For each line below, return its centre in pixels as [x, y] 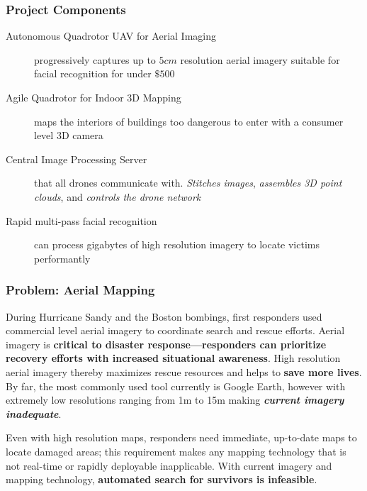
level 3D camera [69, 135]
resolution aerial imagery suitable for [260, 59]
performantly [62, 258]
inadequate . [34, 413]
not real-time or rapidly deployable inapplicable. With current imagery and [169, 465]
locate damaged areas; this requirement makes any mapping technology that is [176, 451]
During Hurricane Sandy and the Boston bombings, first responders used [164, 316]
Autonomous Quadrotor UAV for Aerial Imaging [111, 36]
